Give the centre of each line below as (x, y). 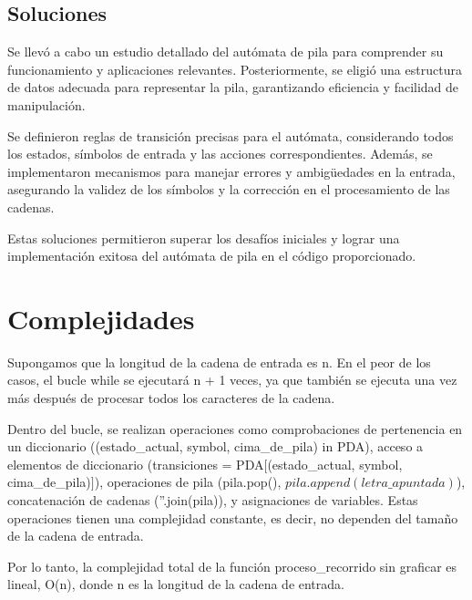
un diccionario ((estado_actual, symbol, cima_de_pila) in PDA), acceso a (215, 446)
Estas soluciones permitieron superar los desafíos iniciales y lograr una (204, 238)
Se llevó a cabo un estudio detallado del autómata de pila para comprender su (226, 52)
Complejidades (101, 318)
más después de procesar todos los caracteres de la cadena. (171, 398)
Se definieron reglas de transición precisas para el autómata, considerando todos (231, 135)
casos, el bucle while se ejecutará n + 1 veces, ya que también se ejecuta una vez (232, 380)
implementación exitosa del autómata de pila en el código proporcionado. (212, 256)
